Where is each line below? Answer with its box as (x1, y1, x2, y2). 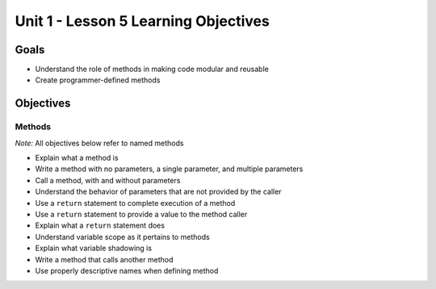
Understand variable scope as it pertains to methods (35, 232, 210, 241)
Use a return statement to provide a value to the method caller (35, 209, 248, 219)
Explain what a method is (35, 153, 119, 162)
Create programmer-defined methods (35, 75, 161, 85)
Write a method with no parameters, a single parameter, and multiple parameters (35, 164, 304, 174)
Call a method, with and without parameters (35, 175, 181, 185)
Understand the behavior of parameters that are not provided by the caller (35, 186, 282, 197)
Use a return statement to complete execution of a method (35, 198, 236, 207)
